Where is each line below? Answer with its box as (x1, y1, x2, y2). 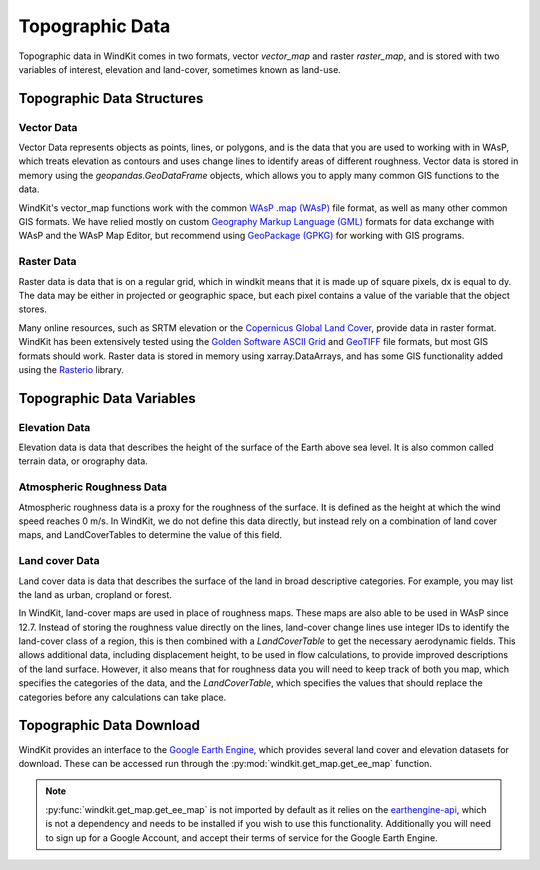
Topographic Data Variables (18, 390, 197, 407)
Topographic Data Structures (18, 90, 204, 107)
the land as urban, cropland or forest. (18, 588, 172, 600)
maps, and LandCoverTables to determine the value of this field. (18, 529, 283, 541)
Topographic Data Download (18, 717, 200, 734)
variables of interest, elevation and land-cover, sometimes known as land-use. (18, 63, 342, 75)
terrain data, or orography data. (18, 455, 149, 467)
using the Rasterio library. (18, 363, 125, 375)
